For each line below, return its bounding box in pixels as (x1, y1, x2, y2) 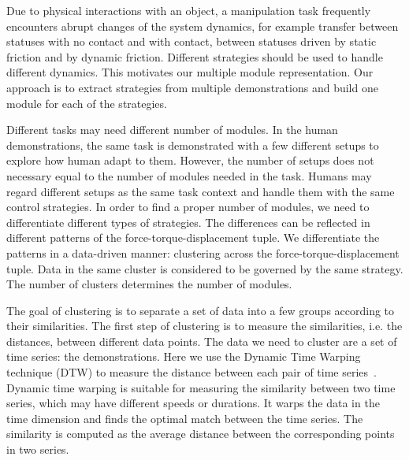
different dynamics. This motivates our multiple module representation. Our (6, 64, 374, 80)
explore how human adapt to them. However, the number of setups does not (6, 152, 374, 169)
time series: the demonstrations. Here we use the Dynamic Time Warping (6, 348, 361, 365)
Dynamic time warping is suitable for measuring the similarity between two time (6, 379, 396, 395)
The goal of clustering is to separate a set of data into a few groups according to (6, 302, 395, 318)
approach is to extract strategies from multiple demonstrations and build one (6, 79, 378, 95)
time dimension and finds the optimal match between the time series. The (6, 410, 363, 426)
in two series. (6, 441, 69, 458)
